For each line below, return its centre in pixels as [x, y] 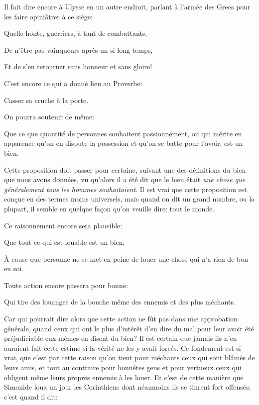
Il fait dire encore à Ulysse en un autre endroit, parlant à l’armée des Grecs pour [127, 6]
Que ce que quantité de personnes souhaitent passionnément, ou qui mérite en [123, 133]
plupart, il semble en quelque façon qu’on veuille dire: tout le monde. [109, 208]
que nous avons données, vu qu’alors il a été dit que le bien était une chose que [125, 179]
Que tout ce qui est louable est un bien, [65, 242]
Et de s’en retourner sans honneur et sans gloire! [78, 66]
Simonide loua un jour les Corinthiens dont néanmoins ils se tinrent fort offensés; [128, 387]
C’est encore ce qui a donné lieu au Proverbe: [73, 83]
